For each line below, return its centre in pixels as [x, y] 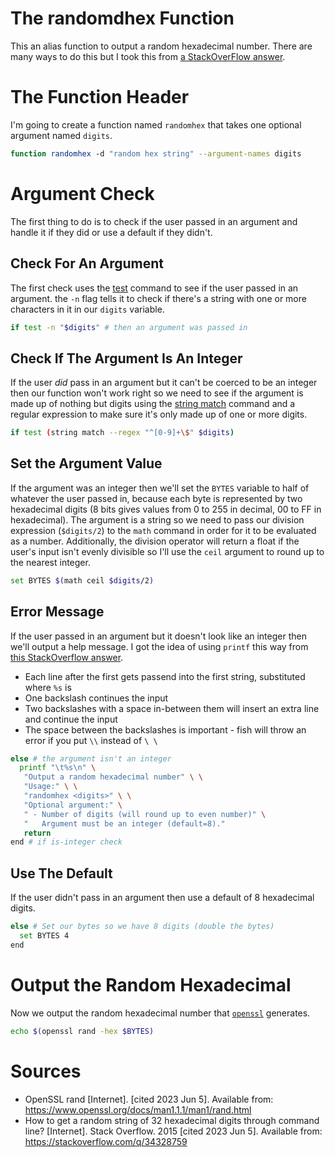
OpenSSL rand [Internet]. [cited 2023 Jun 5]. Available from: [149, 1099]
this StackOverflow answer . [67, 657]
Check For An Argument [87, 263]
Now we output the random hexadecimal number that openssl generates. [160, 1013]
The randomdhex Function [122, 18]
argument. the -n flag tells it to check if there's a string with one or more [158, 298]
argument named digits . [61, 135]
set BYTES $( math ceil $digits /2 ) [82, 580]
